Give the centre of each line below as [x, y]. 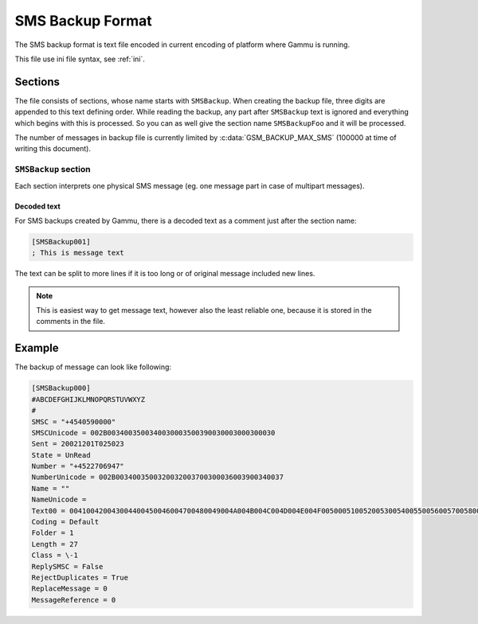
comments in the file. [71, 322]
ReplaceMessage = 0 [69, 589]
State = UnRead [61, 455]
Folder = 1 [53, 533]
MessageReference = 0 [74, 600]
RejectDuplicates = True [80, 577]
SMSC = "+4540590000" [74, 421]
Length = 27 [55, 544]
